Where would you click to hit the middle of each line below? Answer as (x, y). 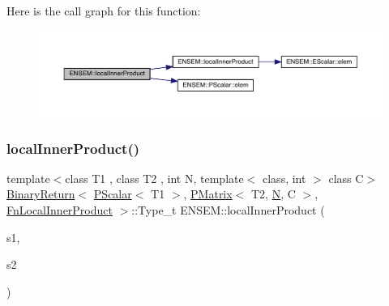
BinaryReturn (41, 194)
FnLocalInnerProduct (60, 210)
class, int (284, 178)
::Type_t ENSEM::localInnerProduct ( (228, 210)
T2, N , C (273, 194)
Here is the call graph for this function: (104, 11)
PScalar (113, 194)
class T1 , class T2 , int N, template (154, 178)
